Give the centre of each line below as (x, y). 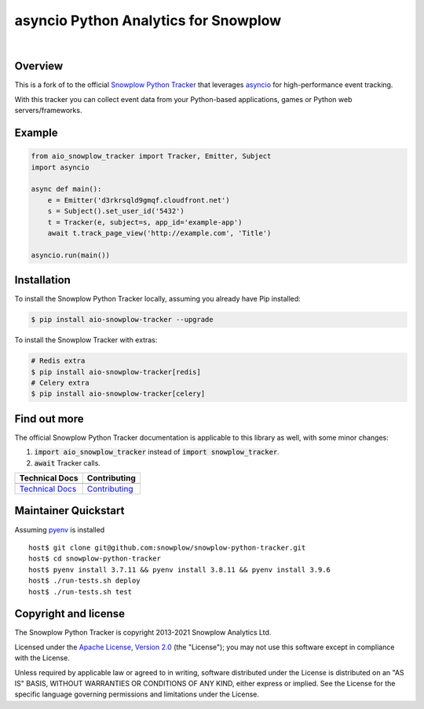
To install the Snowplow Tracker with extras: (86, 340)
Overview (39, 66)
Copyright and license (70, 614)
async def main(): (66, 189)
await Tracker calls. (68, 462)
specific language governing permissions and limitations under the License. (137, 694)
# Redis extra (58, 361)
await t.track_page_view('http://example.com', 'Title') (159, 233)
